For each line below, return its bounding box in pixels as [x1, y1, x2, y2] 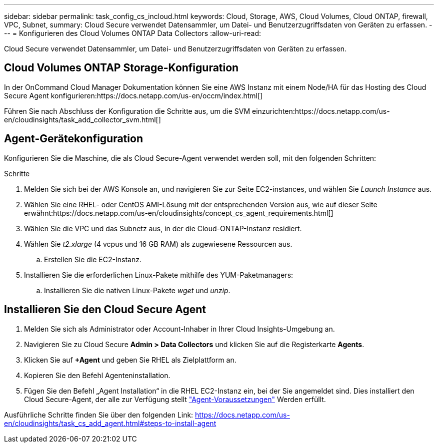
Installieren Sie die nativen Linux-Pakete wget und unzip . [44, 286, 230, 295]
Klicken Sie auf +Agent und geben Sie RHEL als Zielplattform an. [24, 355, 236, 364]
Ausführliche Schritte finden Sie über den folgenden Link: [4, 410, 193, 419]
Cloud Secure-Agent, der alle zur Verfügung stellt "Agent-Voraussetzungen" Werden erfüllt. [24, 395, 326, 404]
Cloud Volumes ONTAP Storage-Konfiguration [4, 61, 239, 74]
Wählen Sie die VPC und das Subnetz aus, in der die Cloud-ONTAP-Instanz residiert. [24, 224, 302, 233]
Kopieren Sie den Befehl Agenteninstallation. [24, 371, 170, 380]
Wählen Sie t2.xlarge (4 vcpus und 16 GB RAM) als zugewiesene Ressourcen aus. [24, 239, 292, 248]
